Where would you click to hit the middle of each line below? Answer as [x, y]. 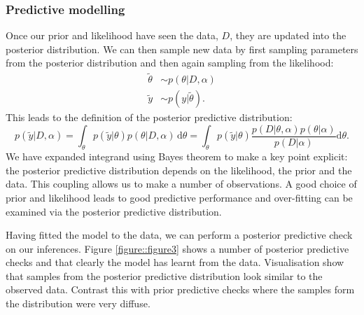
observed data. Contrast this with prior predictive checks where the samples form [180, 289]
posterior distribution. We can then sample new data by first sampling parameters [182, 49]
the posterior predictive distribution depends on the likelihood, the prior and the [179, 170]
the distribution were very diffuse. [78, 303]
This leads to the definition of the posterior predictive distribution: [149, 117]
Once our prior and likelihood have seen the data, [112, 35]
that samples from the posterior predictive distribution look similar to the [164, 275]
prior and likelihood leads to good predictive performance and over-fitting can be [179, 197]
